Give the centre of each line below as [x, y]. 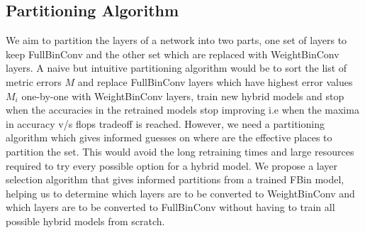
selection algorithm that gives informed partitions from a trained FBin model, [175, 179]
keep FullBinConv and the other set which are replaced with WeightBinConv [173, 54]
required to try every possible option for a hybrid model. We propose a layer [172, 165]
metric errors [34, 81]
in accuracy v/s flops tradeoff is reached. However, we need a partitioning [165, 123]
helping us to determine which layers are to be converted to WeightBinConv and [180, 193]
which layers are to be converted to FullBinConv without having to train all [170, 207]
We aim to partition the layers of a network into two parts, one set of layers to [176, 40]
